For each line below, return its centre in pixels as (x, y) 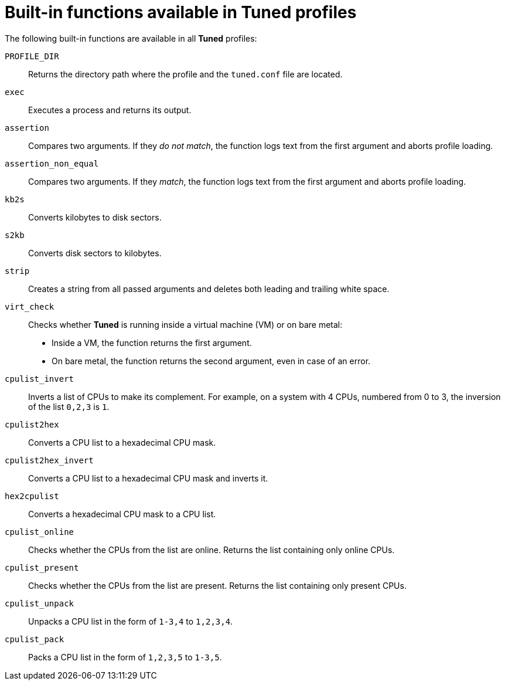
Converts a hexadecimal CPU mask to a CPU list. (122, 514)
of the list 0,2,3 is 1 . (69, 406)
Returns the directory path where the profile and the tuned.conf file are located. (185, 74)
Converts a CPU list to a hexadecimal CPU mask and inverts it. (148, 478)
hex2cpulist (32, 496)
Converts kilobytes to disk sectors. (95, 217)
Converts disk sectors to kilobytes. (95, 253)
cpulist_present (42, 567)
